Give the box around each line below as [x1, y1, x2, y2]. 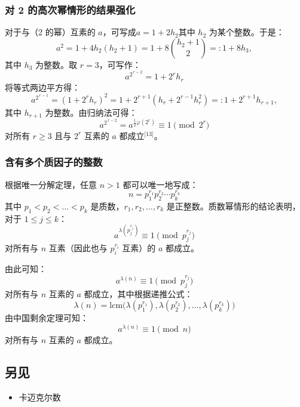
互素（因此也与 [48, 242, 108, 254]
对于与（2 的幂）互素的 [5, 26, 96, 38]
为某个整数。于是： [209, 26, 284, 38]
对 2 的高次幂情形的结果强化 [5, 2, 136, 17]
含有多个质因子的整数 [5, 155, 103, 169]
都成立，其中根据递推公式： [84, 287, 193, 300]
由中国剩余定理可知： [5, 312, 88, 324]
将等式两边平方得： [5, 81, 80, 93]
